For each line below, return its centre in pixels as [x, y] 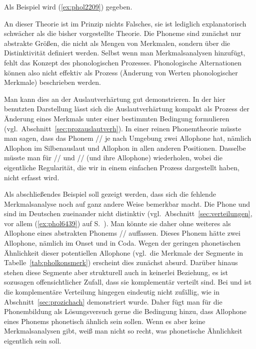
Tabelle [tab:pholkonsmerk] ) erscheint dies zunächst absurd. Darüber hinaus [121, 262]
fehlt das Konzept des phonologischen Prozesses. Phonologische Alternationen [123, 62]
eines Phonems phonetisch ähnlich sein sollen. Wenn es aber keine [105, 321]
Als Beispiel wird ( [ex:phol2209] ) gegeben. [68, 6]
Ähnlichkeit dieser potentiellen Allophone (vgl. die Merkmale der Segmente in [124, 252]
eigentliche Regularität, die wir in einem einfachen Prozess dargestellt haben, [122, 167]
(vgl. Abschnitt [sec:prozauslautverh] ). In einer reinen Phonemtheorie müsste [123, 128]
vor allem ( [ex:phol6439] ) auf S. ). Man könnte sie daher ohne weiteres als [117, 223]
